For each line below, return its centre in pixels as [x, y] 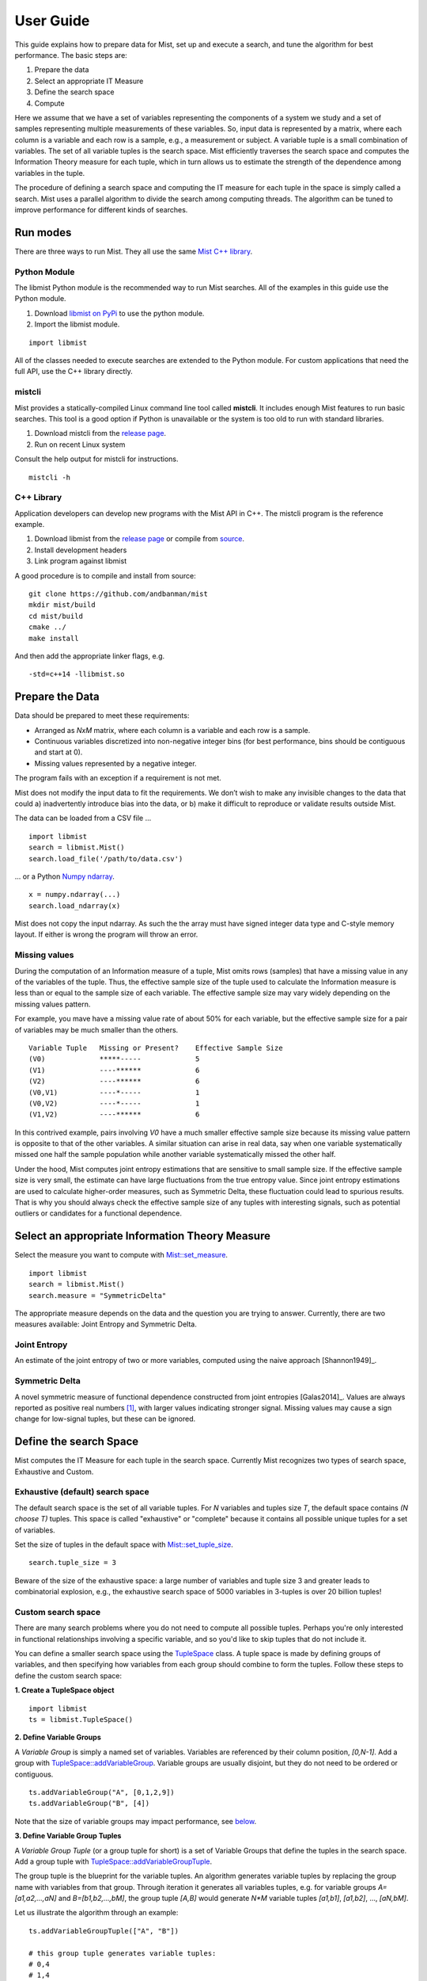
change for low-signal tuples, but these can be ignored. [105, 1419]
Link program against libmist [80, 561]
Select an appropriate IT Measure [89, 81]
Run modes [43, 233]
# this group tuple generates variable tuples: [123, 1953]
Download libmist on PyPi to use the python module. [119, 313]
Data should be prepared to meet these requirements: [102, 716]
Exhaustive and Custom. [54, 1471]
